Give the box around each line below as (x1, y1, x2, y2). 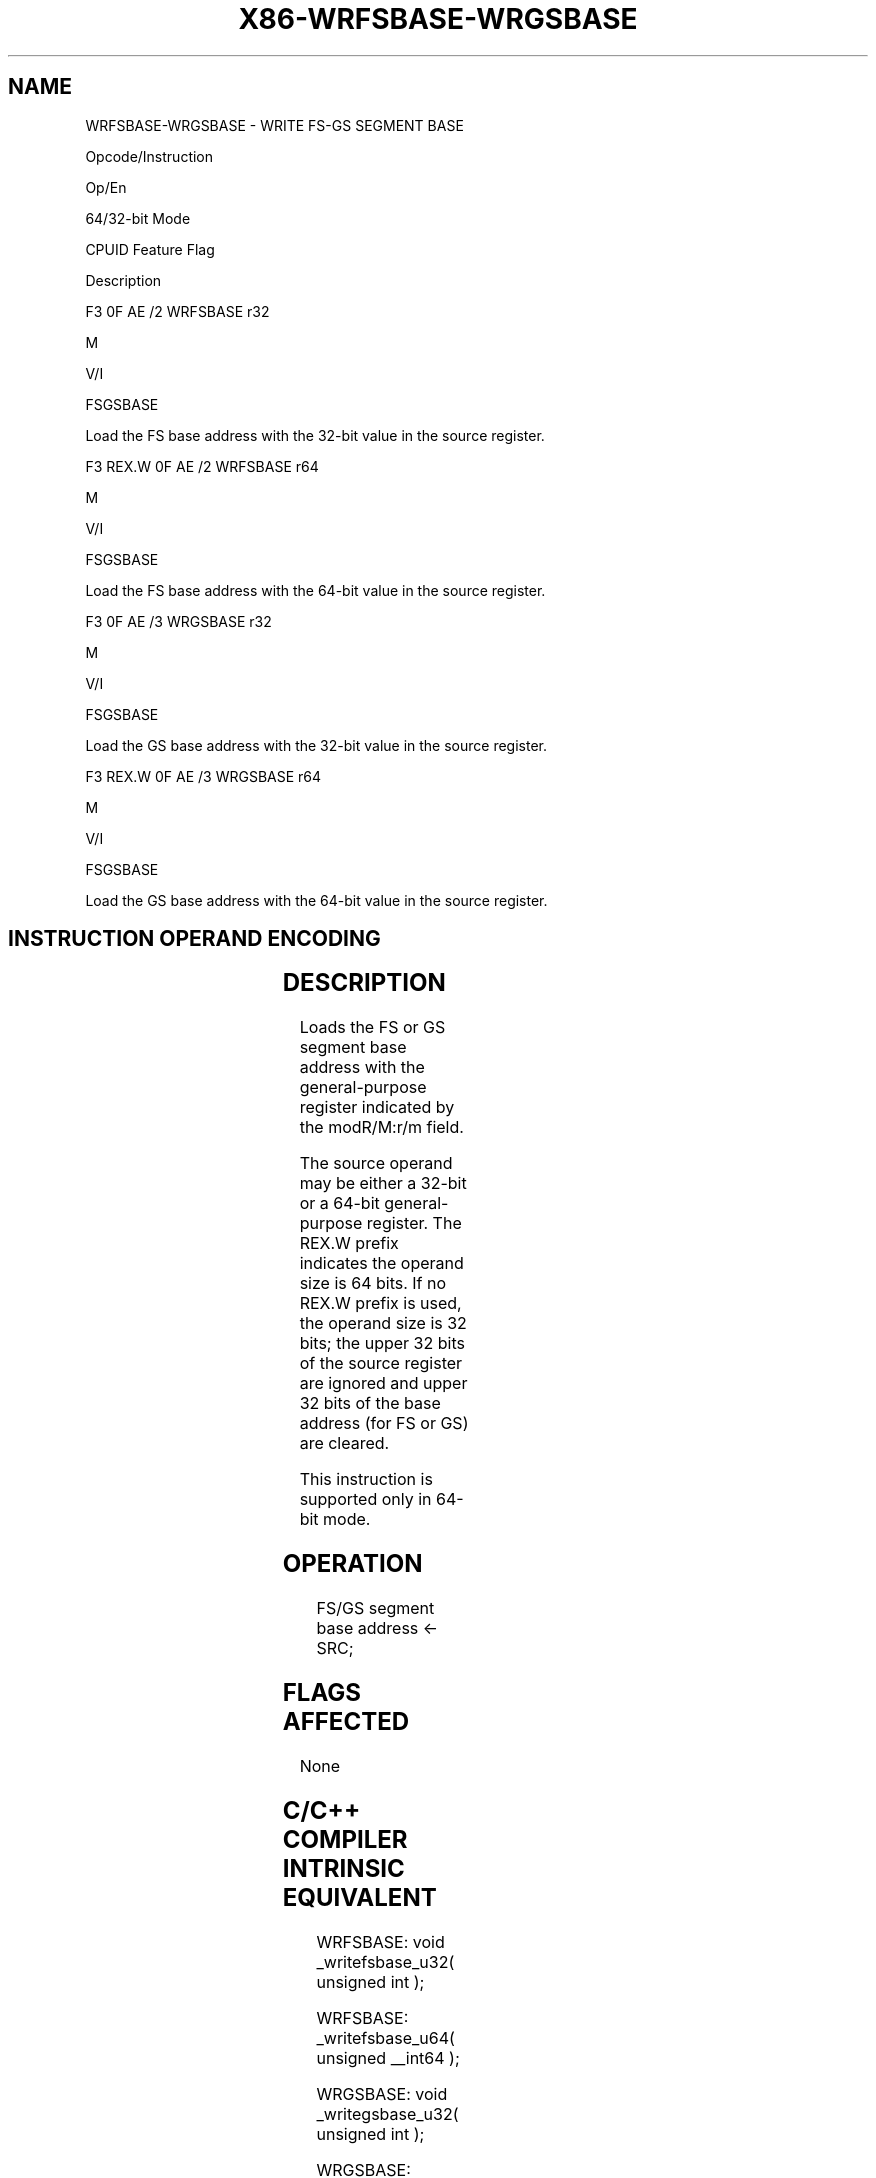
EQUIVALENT (282, 1882, 437, 1912)
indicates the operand (299, 1253, 464, 1274)
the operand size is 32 (299, 1313, 467, 1334)
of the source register (299, 1353, 463, 1374)
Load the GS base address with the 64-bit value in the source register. (85, 891, 548, 909)
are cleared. (299, 1433, 390, 1454)
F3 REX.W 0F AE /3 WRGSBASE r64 (85, 767, 322, 785)
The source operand (299, 1153, 453, 1174)
